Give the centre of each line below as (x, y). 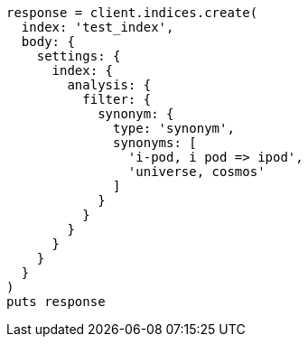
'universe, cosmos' (196, 172)
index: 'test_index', (98, 27)
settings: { (79, 56)
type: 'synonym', (174, 128)
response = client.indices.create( (132, 13)
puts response (56, 302)
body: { (48, 42)
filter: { (117, 99)
